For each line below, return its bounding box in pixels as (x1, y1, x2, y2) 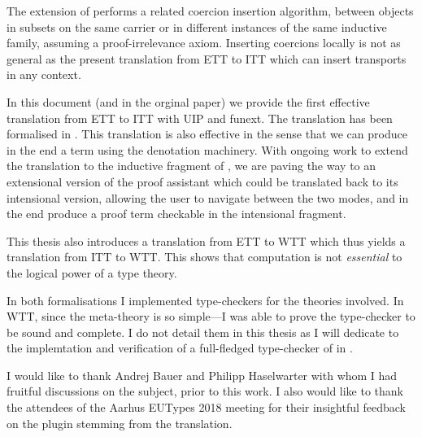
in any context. (7, 66, 81, 83)
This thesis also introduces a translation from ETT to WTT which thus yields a (7, 232, 406, 249)
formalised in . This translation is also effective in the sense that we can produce (7, 125, 407, 142)
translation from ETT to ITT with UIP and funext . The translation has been (7, 109, 393, 126)
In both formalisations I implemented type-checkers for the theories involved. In (7, 291, 404, 308)
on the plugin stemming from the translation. (7, 414, 233, 431)
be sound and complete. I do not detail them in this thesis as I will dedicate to (7, 323, 399, 340)
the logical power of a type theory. (7, 264, 177, 281)
